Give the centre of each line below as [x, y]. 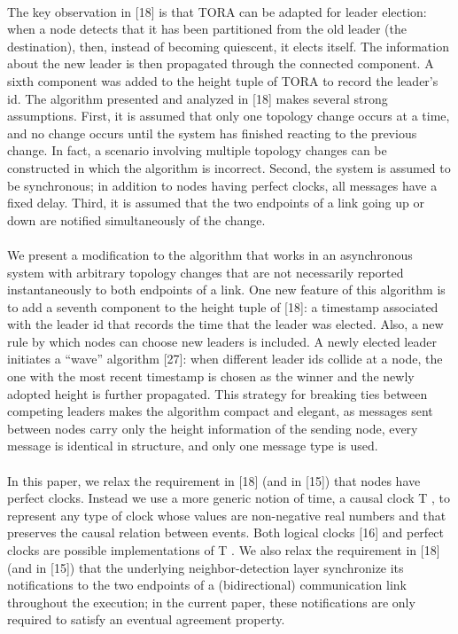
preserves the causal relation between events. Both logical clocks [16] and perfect [226, 532]
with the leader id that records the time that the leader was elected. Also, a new [225, 324]
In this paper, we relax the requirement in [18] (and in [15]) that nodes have [214, 480]
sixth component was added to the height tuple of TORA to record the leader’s [223, 80]
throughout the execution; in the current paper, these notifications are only [211, 602]
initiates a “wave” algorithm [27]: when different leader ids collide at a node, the [225, 359]
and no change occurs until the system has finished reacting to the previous [212, 133]
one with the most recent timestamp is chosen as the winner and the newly [211, 376]
